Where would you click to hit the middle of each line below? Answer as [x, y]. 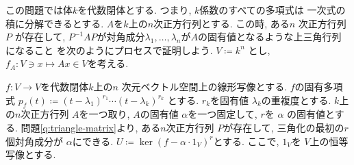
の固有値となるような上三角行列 [270, 37]
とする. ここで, [246, 141]
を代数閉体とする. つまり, [135, 10]
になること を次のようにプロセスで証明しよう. [109, 50]
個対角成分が [34, 141]
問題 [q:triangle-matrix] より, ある [91, 127]
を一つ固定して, [223, 114]
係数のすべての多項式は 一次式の [273, 10]
